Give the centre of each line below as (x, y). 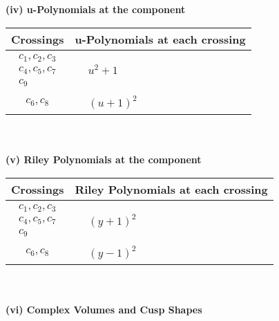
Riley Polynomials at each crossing (171, 189)
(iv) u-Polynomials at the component (96, 9)
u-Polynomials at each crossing (160, 39)
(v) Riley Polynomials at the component (104, 159)
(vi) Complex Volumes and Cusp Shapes (104, 310)
